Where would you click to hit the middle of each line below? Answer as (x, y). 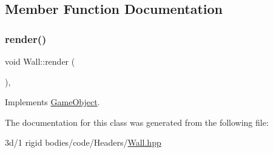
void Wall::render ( (40, 61)
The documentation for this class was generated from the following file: (137, 122)
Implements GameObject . (52, 102)
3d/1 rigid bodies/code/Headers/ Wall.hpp (83, 142)
